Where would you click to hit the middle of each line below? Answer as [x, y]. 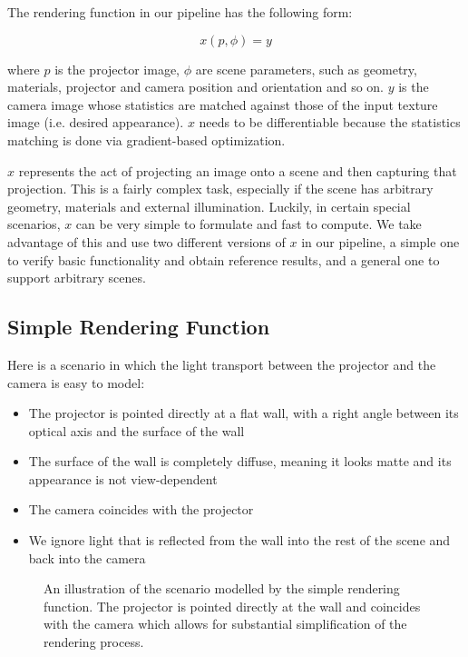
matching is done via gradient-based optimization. [146, 139]
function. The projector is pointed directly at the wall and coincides [232, 606]
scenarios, [34, 224]
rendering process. [94, 642]
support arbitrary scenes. [77, 278]
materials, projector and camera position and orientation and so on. [196, 87]
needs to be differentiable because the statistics [330, 122]
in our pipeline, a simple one [380, 241]
